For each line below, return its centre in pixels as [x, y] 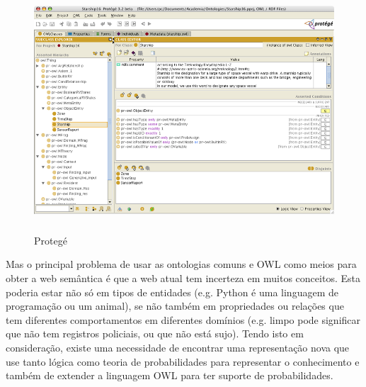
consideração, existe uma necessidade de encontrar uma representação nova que [178, 347]
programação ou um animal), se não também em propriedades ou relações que [175, 306]
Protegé [51, 240]
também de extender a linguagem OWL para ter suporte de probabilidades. [170, 375]
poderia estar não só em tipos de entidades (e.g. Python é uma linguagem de [172, 292]
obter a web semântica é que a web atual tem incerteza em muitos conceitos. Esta [183, 277]
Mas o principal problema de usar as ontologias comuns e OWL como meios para [181, 264]
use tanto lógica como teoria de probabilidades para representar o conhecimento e [183, 361]
